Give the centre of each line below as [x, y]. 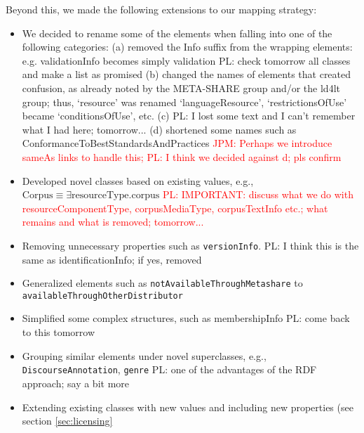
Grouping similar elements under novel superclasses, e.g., [144, 355]
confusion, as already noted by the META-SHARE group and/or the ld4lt [181, 88]
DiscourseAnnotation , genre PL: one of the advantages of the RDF [169, 369]
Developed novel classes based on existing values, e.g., [138, 180]
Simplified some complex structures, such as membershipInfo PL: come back [186, 318]
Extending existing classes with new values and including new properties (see [188, 407]
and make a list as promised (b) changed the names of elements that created [187, 74]
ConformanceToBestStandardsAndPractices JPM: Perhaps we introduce [177, 143]
